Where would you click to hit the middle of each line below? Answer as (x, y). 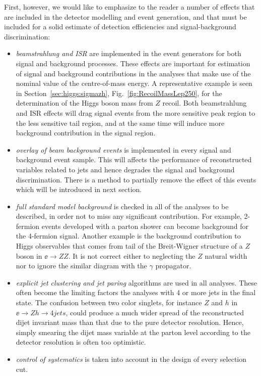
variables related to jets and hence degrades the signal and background (125, 169)
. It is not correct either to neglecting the (132, 255)
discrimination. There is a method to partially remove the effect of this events (136, 179)
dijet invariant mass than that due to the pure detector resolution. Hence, (130, 322)
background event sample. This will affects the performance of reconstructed (134, 159)
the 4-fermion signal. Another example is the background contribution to (128, 236)
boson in (29, 255)
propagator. (173, 266)
